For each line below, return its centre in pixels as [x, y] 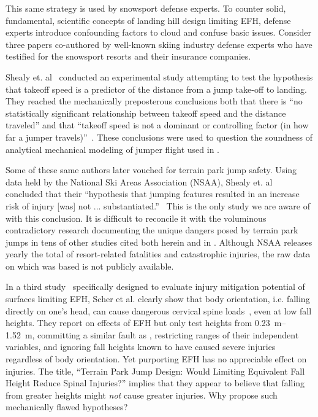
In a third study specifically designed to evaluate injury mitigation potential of [155, 286]
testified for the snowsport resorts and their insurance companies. [128, 56]
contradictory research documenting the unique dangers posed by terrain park [152, 230]
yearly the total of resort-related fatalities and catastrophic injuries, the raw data [158, 254]
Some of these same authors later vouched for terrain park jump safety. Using [151, 170]
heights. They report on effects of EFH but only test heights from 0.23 [138, 323]
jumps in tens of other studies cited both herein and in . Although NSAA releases [159, 242]
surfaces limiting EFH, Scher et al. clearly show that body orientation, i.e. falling [158, 299]
